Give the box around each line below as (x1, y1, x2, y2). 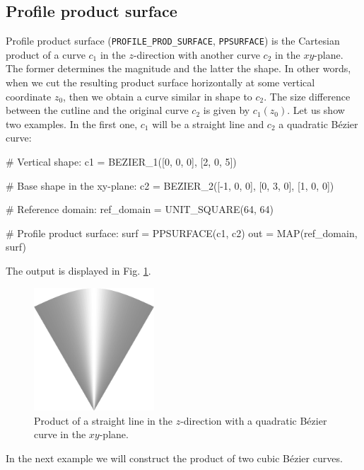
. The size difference (264, 88, 351, 103)
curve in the (34, 427, 86, 442)
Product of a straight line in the (34, 413, 172, 428)
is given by (203, 103, 250, 117)
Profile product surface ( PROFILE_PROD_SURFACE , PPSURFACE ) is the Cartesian (6, 33, 340, 48)
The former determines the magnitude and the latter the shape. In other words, (6, 61, 351, 76)
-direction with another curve (133, 47, 260, 62)
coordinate (6, 88, 52, 103)
